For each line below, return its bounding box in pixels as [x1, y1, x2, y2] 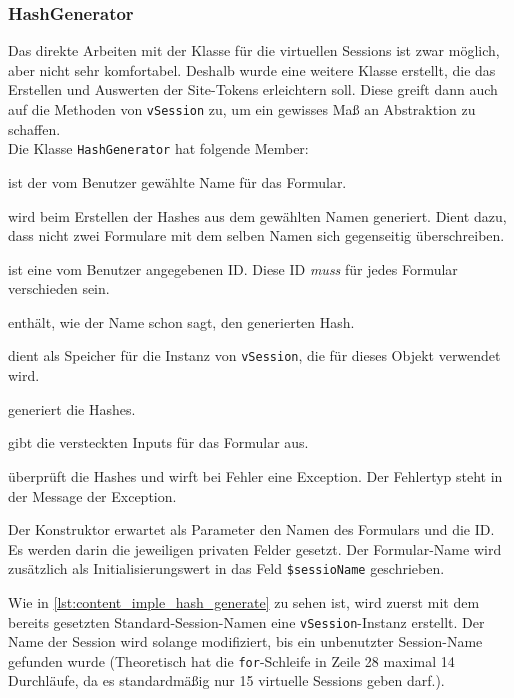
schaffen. [8, 118, 61, 139]
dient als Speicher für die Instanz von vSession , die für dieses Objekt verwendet [8, 345, 501, 366]
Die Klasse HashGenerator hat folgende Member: [8, 138, 309, 159]
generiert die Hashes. [8, 398, 136, 419]
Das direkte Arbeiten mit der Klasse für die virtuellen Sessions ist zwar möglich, [8, 40, 500, 61]
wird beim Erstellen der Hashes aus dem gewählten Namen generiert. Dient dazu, [8, 205, 507, 226]
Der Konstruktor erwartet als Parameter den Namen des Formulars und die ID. [8, 519, 495, 540]
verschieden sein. [8, 278, 110, 299]
